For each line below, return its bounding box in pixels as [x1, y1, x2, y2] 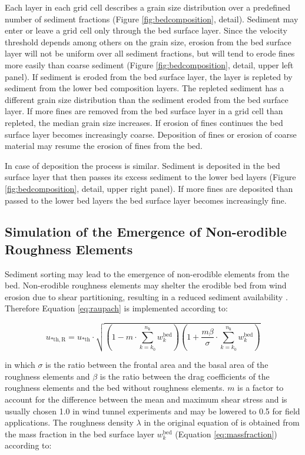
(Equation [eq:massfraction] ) [175, 427, 277, 440]
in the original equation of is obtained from [144, 416, 300, 429]
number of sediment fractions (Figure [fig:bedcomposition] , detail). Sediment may [5, 12, 299, 25]
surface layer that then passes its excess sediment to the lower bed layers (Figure [5, 171, 296, 183]
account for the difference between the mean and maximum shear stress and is [5, 393, 287, 406]
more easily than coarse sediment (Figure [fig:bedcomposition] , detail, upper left [5, 58, 294, 71]
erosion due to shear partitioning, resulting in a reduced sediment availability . [5, 290, 288, 303]
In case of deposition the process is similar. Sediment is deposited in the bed [5, 159, 280, 171]
